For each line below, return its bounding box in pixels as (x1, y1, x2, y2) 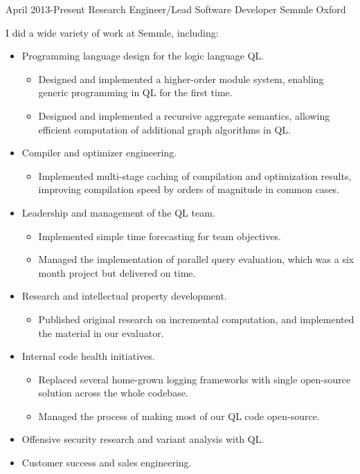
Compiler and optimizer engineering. (21, 145, 177, 160)
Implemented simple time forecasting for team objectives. (38, 228, 281, 243)
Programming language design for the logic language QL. (21, 48, 264, 63)
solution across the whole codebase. (38, 385, 188, 400)
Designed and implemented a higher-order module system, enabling (38, 71, 324, 86)
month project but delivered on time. (38, 265, 196, 280)
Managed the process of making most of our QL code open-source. (38, 408, 320, 423)
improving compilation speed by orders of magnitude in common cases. (38, 182, 340, 197)
